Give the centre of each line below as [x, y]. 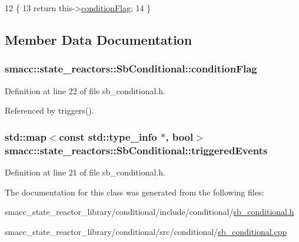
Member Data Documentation [99, 39]
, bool [180, 136]
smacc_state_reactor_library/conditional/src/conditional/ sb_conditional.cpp [146, 231]
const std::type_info [108, 136]
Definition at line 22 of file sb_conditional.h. [85, 90]
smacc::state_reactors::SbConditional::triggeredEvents [136, 150]
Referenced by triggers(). [49, 110]
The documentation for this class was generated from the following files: [134, 192]
